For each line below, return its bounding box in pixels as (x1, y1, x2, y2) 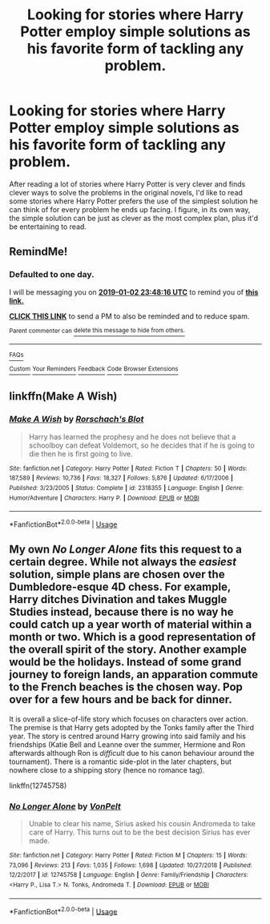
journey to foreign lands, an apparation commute (9, 668, 259, 681)
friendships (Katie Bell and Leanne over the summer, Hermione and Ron (9, 739, 246, 749)
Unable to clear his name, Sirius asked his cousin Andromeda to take (28, 819, 256, 829)
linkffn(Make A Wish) (9, 390, 118, 404)
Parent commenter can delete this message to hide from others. (9, 327, 185, 335)
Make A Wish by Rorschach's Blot (9, 414, 144, 425)
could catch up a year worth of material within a (9, 618, 252, 632)
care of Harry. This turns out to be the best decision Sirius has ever (28, 827, 251, 838)
